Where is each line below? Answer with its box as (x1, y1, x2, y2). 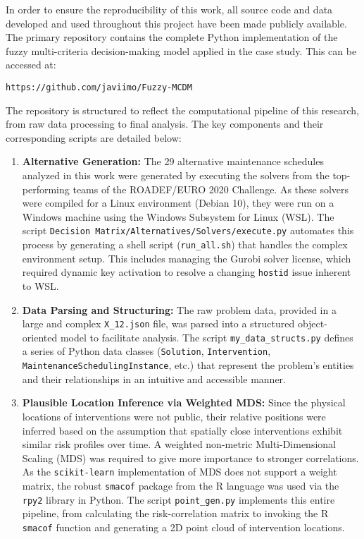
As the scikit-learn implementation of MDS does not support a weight (22, 464, 337, 479)
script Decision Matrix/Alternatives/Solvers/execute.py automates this (22, 223, 354, 238)
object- (297, 316, 327, 331)
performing (22, 181, 70, 196)
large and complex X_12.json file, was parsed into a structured (22, 316, 295, 331)
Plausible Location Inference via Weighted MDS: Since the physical (22, 395, 346, 410)
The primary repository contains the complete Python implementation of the (6, 30, 338, 44)
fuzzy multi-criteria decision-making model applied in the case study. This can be (6, 43, 357, 58)
